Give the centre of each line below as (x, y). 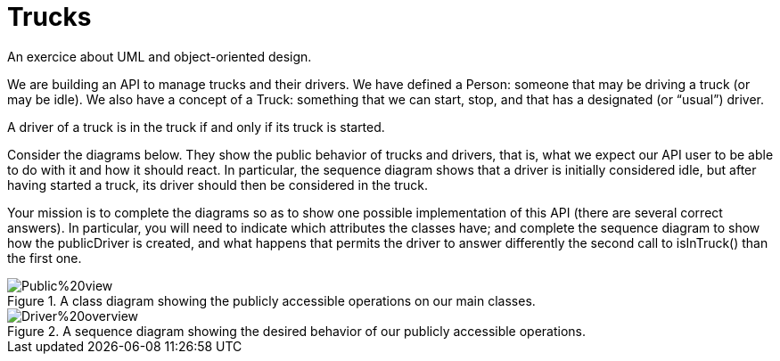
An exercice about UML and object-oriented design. (160, 56)
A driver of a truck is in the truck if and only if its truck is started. (196, 127)
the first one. (45, 258)
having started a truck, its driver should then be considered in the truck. (218, 185)
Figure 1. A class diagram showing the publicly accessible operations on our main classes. (271, 300)
